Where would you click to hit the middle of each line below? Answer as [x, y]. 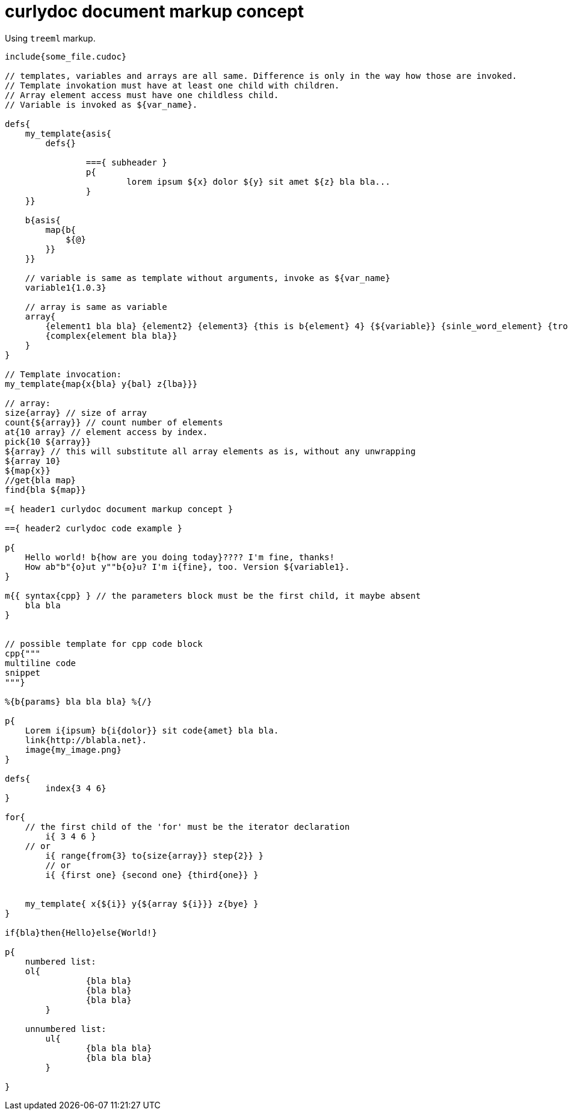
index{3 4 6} [76, 788]
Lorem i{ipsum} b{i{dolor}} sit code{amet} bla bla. [152, 730]
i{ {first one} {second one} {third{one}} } [152, 875]
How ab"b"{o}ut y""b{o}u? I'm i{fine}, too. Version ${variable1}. [187, 567]
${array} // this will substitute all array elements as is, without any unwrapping [210, 451]
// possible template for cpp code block [104, 644]
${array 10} [33, 461]
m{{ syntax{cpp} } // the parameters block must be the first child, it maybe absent [213, 595]
